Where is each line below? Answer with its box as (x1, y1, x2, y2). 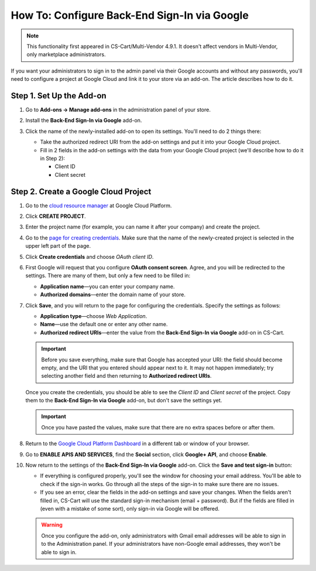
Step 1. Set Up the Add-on (11, 91, 107, 101)
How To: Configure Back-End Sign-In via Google (11, 9, 249, 22)
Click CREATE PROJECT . (25, 213, 86, 220)
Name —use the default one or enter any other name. (40, 321, 168, 328)
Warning (41, 521, 63, 528)
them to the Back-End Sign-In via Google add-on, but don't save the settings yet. (25, 397, 222, 404)
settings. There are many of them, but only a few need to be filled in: (25, 272, 191, 279)
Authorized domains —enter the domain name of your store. (40, 291, 186, 298)
